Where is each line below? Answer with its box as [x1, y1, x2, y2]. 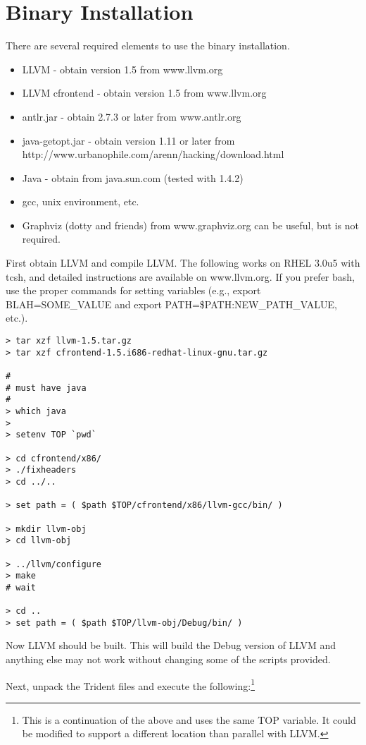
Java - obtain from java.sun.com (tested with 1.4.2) [22, 170, 244, 185]
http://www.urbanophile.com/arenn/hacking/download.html [22, 147, 284, 162]
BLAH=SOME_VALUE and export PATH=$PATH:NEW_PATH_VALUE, [6, 296, 337, 311]
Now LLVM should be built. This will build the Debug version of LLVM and [6, 638, 336, 653]
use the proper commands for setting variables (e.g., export [6, 283, 261, 298]
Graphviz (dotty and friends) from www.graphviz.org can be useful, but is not [22, 217, 359, 232]
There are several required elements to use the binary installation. [6, 38, 290, 53]
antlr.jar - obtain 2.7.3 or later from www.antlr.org [22, 109, 241, 123]
